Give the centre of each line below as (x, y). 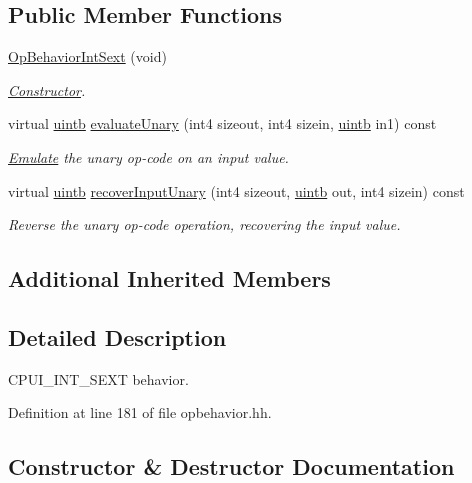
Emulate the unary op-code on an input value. (148, 156)
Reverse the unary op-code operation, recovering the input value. (204, 224)
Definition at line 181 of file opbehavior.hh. (140, 412)
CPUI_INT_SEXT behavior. (98, 378)
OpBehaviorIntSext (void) (87, 56)
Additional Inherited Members (169, 278)
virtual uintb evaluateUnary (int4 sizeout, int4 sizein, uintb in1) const (222, 123)
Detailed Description (117, 336)
